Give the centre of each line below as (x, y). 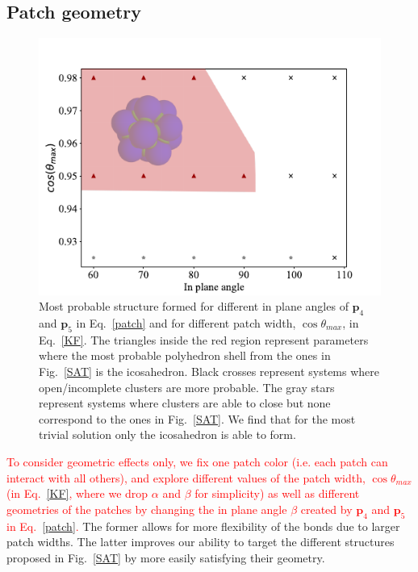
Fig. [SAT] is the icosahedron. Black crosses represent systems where (209, 371)
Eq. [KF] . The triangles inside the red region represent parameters (204, 339)
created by (326, 509)
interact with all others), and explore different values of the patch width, (186, 477)
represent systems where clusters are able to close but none (185, 403)
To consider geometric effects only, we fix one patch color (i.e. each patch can (197, 461)
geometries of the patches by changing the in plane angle (147, 509)
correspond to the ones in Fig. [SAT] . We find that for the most (197, 418)
